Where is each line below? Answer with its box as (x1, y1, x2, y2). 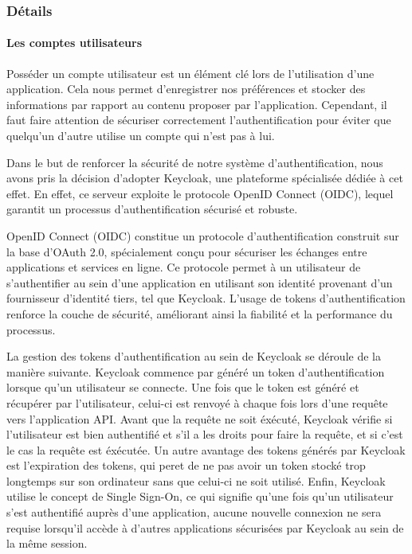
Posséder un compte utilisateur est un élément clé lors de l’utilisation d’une (6, 64, 375, 81)
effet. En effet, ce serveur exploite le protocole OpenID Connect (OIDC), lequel (6, 185, 394, 201)
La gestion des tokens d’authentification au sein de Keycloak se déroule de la (6, 348, 381, 365)
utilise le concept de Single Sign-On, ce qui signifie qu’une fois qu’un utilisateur (6, 488, 394, 505)
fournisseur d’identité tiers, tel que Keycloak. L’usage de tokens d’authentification (6, 290, 406, 306)
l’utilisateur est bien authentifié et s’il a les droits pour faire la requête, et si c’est (6, 426, 403, 443)
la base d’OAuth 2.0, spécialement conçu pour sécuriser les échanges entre (6, 243, 367, 259)
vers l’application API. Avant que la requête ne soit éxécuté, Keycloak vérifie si (6, 410, 393, 427)
